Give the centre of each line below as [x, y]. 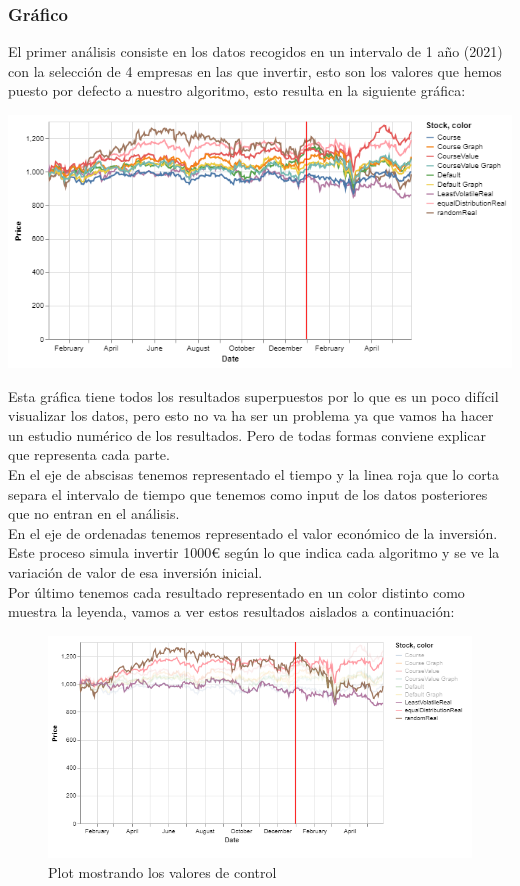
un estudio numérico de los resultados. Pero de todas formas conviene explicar [247, 434]
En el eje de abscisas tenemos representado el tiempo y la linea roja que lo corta [254, 474]
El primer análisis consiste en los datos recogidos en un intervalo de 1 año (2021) [255, 51]
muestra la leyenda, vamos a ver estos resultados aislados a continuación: [231, 611]
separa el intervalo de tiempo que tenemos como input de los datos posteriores [248, 493]
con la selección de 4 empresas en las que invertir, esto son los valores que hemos [255, 70]
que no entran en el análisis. [94, 513]
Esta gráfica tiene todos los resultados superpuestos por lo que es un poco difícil [253, 395]
